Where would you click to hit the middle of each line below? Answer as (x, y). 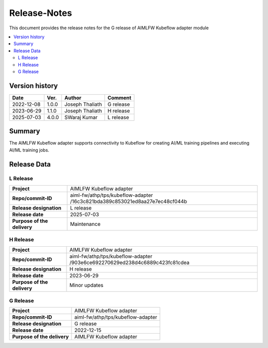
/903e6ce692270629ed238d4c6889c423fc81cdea (130, 262)
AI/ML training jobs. (29, 150)
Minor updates (87, 285)
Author (73, 98)
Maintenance (85, 224)
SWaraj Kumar (81, 117)
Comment (119, 98)
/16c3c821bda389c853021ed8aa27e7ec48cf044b (129, 201)
